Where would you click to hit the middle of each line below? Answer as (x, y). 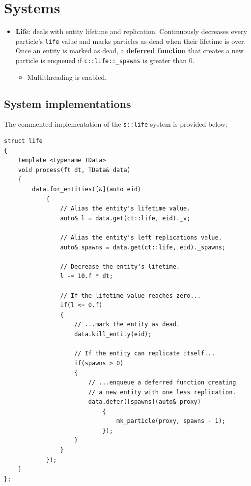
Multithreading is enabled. (67, 77)
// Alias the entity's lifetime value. (125, 209)
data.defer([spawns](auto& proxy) (144, 402)
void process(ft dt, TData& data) (74, 170)
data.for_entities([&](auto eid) (87, 190)
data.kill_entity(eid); (113, 334)
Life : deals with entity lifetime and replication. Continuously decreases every (131, 31)
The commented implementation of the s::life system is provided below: (116, 124)
